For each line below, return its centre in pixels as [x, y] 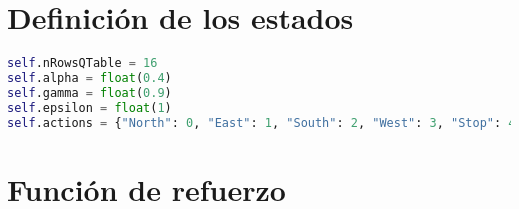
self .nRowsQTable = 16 [82, 63]
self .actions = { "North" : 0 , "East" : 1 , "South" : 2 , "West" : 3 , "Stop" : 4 [261, 122]
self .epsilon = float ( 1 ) [89, 107]
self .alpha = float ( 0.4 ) [89, 78]
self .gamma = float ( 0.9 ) [89, 92]
